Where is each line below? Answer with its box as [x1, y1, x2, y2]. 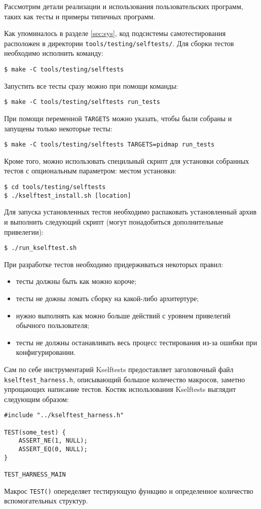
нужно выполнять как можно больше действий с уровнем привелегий [16, 310, 231, 320]
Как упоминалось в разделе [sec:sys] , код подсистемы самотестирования [4, 28, 226, 39]
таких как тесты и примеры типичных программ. [4, 11, 156, 21]
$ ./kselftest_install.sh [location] [4, 192, 131, 199]
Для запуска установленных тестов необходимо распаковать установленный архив [4, 206, 257, 217]
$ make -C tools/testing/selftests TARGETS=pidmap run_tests [4, 141, 215, 149]
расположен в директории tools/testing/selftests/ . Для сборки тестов [4, 38, 234, 48]
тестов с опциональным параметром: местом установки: [4, 165, 177, 176]
